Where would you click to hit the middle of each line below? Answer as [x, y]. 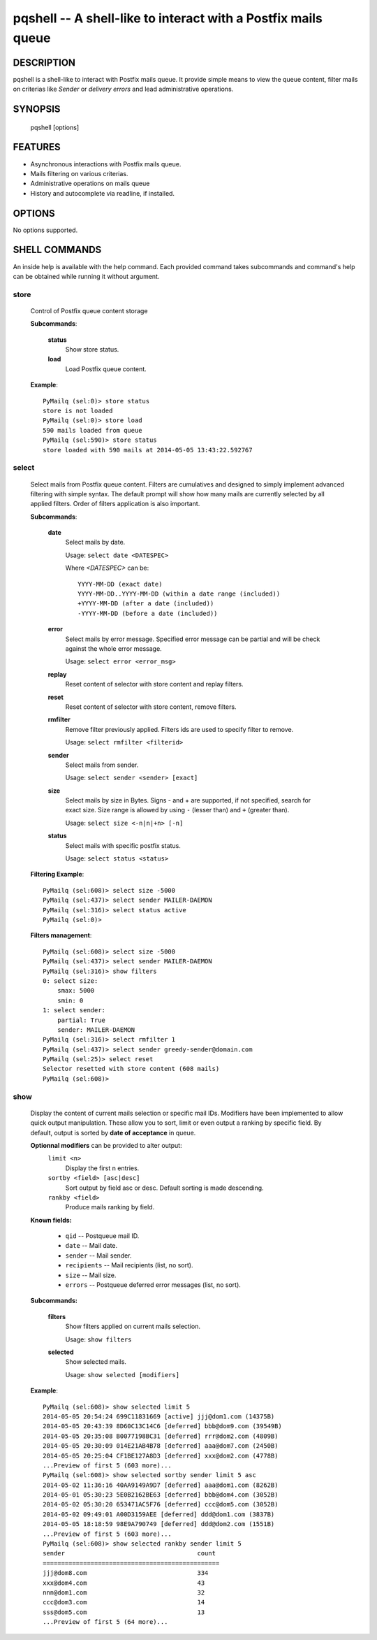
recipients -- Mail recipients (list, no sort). [129, 1265]
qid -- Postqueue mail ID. [102, 1236]
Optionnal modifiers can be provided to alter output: [106, 1145]
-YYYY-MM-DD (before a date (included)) [148, 613]
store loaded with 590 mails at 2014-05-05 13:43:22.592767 [148, 450]
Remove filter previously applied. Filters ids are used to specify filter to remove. [179, 729]
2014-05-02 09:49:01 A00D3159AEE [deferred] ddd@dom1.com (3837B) [159, 1514]
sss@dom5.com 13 [124, 1612]
